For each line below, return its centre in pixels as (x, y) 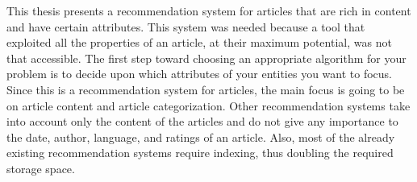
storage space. (41, 168)
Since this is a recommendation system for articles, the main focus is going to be (206, 89)
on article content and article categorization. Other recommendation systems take (208, 105)
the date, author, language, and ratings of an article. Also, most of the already (201, 136)
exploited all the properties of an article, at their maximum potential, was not (199, 42)
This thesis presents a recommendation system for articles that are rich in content (209, 10)
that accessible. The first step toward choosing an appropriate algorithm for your (206, 58)
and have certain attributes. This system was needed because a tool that (186, 26)
